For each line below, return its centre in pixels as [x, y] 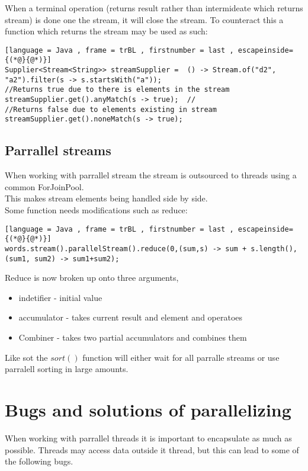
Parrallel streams [58, 150]
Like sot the [26, 357]
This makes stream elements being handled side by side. [106, 198]
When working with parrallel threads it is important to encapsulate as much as [148, 438]
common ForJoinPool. [44, 186]
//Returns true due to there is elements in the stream [117, 90]
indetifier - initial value [60, 297]
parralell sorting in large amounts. [67, 369]
